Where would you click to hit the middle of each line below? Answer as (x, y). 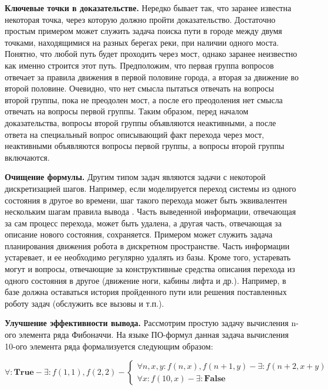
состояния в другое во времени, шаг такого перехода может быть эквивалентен (146, 200)
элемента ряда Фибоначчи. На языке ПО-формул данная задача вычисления (154, 335)
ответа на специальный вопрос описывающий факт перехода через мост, (134, 134)
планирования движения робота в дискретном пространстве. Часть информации (147, 245)
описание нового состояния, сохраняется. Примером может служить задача (139, 234)
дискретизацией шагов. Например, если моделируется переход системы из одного (151, 188)
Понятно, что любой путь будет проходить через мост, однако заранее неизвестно (151, 54)
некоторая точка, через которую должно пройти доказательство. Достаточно (140, 19)
